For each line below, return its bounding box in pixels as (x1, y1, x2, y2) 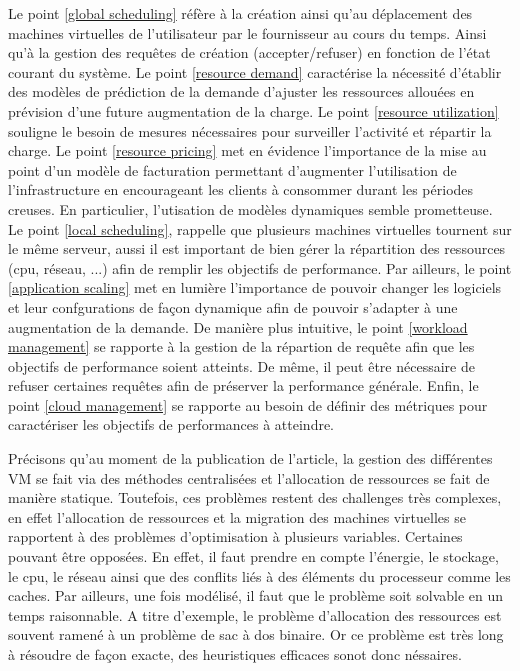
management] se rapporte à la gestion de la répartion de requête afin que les (8, 336, 475, 357)
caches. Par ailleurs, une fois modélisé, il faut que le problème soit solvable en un (8, 585, 504, 606)
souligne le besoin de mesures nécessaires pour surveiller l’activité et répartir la (8, 120, 492, 141)
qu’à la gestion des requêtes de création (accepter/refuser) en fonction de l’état (8, 42, 491, 63)
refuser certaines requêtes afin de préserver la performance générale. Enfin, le (8, 375, 479, 396)
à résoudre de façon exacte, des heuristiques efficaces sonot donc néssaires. (8, 644, 462, 664)
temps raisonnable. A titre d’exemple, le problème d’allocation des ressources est (8, 604, 502, 625)
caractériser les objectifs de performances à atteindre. (8, 414, 335, 435)
